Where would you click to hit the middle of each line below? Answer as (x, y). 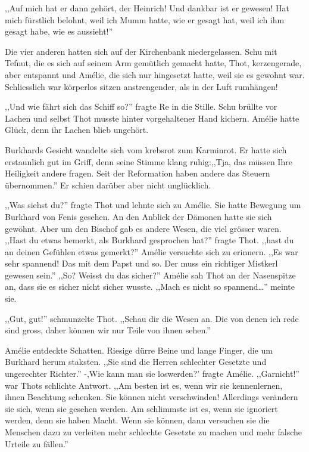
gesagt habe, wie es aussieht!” (59, 31)
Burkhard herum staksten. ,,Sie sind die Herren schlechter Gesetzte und (136, 362)
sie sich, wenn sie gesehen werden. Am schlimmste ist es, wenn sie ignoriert (141, 408)
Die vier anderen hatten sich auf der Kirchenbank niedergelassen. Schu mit (141, 51)
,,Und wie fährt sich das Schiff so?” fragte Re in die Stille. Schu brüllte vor (141, 106)
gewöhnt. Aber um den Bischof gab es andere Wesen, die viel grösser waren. (143, 228)
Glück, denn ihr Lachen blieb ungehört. (77, 130)
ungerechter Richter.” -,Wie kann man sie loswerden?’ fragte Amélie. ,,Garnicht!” (152, 374)
